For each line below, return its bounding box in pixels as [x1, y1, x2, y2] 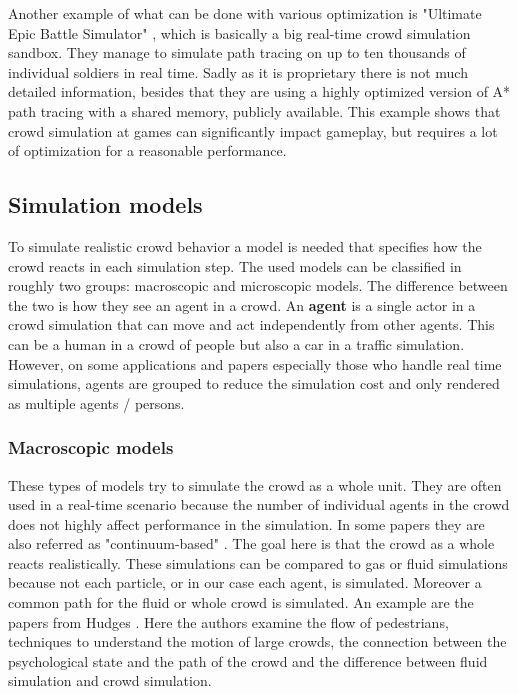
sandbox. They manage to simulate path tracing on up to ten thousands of [8, 42, 466, 63]
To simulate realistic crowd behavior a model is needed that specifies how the [8, 235, 482, 256]
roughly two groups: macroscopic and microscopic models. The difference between [8, 275, 508, 296]
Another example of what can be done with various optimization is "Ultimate [8, 3, 482, 23]
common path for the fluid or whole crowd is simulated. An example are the [8, 592, 474, 613]
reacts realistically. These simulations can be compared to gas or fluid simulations [8, 552, 508, 573]
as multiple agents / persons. [8, 392, 185, 413]
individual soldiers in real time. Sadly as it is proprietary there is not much [8, 61, 468, 82]
